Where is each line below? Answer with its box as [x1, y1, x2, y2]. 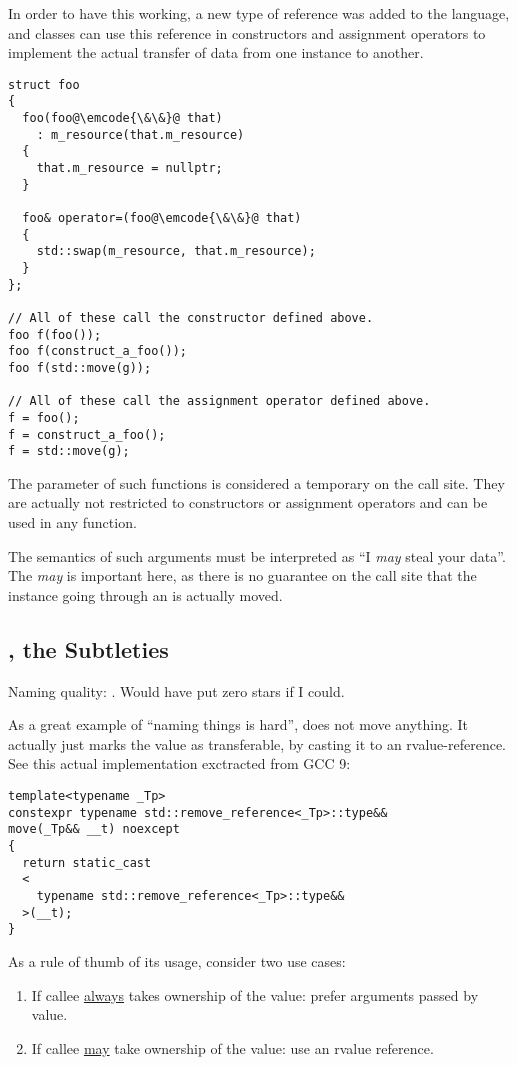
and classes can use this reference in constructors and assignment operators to [8, 22, 486, 43]
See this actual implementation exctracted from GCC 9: [8, 753, 351, 774]
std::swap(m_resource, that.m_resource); [36, 244, 316, 259]
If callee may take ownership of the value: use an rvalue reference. [31, 1037, 434, 1058]
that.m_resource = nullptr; [36, 161, 223, 176]
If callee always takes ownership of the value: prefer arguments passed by [31, 984, 479, 1005]
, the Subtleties [8, 633, 169, 664]
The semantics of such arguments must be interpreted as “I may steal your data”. [8, 545, 506, 566]
